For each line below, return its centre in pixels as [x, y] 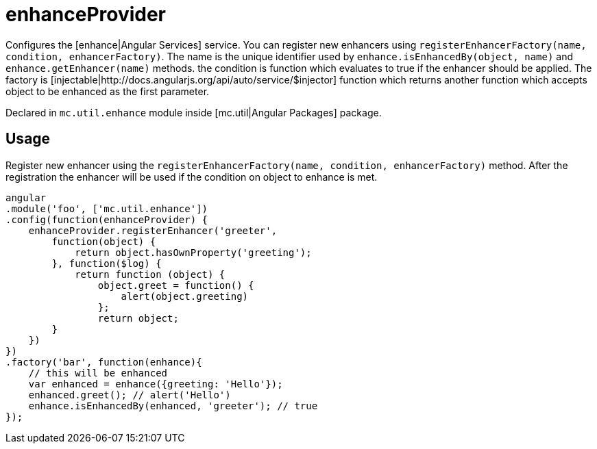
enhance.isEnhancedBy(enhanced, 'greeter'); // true [173, 406]
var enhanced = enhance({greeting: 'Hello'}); [156, 384]
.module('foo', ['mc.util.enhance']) [107, 208]
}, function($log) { [107, 263]
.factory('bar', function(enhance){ [104, 362]
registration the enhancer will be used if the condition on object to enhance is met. [192, 177]
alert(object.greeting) [185, 296]
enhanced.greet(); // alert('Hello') [130, 395]
